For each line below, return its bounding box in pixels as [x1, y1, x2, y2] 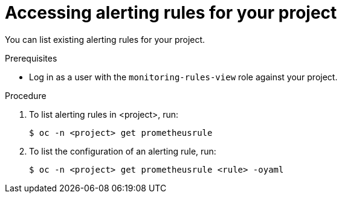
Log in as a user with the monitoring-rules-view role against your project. [29, 71, 338, 82]
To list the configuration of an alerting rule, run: [29, 145, 216, 156]
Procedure [5, 90, 47, 101]
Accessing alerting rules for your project [5, 2, 337, 23]
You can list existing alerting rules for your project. [5, 34, 205, 45]
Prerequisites [5, 53, 57, 63]
